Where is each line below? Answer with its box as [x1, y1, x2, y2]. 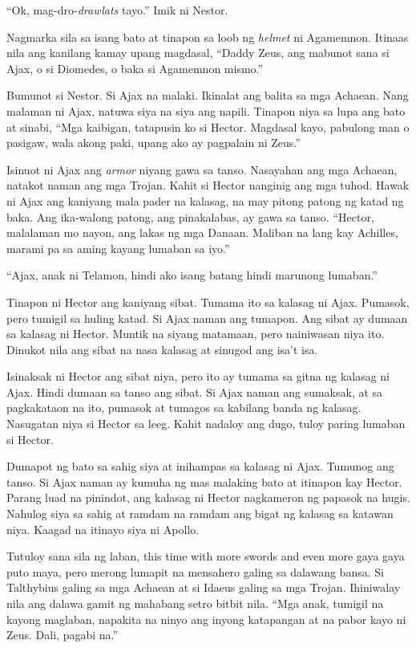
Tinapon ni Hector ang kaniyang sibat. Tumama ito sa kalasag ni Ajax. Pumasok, [6, 293, 410, 310]
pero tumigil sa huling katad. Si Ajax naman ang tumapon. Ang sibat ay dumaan [6, 309, 408, 326]
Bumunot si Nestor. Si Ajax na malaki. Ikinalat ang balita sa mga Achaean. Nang [6, 87, 409, 104]
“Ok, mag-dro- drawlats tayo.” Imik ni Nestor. [6, 2, 228, 18]
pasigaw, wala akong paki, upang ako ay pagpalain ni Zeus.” [6, 134, 301, 151]
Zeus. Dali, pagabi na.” [6, 626, 119, 643]
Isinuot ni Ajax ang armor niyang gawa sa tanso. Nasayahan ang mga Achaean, [6, 161, 398, 177]
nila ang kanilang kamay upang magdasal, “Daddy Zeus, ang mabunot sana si [6, 44, 390, 61]
